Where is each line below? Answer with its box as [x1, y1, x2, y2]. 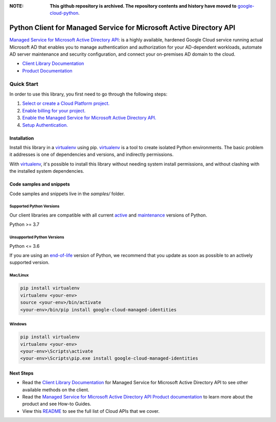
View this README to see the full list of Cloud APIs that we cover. [22, 408, 160, 414]
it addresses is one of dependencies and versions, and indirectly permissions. [9, 151, 174, 158]
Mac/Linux [9, 273, 29, 278]
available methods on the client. [22, 386, 89, 393]
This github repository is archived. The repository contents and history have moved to [50, 3, 237, 9]
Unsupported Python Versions [9, 235, 64, 240]
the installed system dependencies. [9, 168, 84, 174]
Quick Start [9, 80, 38, 87]
